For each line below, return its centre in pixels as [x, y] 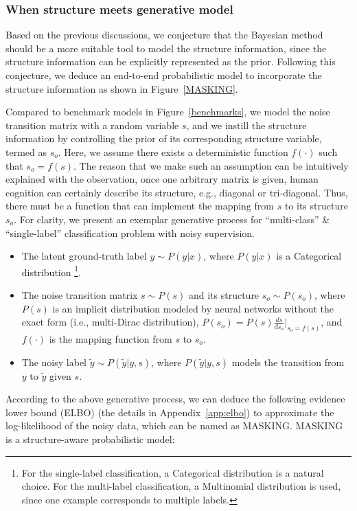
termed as [26, 151]
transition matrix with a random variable [92, 125]
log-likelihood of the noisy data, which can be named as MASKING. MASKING [174, 425]
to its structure [316, 206]
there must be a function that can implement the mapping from [140, 206]
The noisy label [54, 362]
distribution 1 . [51, 271]
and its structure [224, 294]
